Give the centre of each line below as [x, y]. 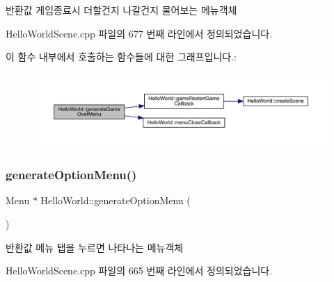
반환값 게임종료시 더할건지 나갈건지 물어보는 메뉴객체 [121, 10]
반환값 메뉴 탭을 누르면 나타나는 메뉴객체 [95, 247]
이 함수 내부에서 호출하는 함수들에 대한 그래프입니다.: [121, 57]
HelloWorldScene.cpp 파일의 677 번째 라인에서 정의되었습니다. [139, 33]
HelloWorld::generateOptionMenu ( [116, 200]
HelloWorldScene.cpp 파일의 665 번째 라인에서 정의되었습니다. [139, 271]
